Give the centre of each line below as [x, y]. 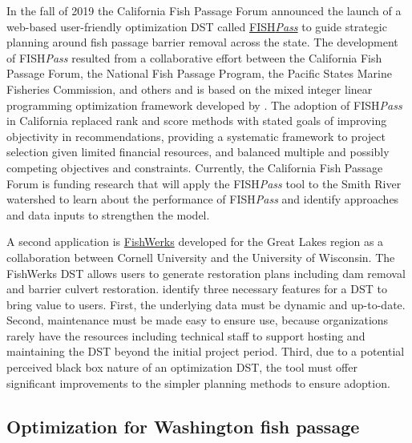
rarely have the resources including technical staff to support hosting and [186, 335]
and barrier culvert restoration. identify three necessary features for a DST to [197, 289]
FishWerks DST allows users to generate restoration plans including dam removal [206, 273]
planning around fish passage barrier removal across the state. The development [202, 42]
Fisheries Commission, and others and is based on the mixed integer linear [190, 89]
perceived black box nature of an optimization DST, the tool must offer [182, 367]
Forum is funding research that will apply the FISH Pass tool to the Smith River [204, 183]
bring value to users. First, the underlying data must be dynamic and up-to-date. [206, 304]
